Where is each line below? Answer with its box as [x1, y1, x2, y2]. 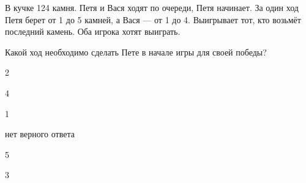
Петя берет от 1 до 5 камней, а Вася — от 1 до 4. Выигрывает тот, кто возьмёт [5, 13, 301, 26]
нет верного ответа [5, 127, 75, 140]
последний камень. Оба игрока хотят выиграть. [5, 25, 181, 38]
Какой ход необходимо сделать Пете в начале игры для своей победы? [5, 45, 267, 58]
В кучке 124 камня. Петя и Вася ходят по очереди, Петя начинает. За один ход [5, 1, 299, 13]
